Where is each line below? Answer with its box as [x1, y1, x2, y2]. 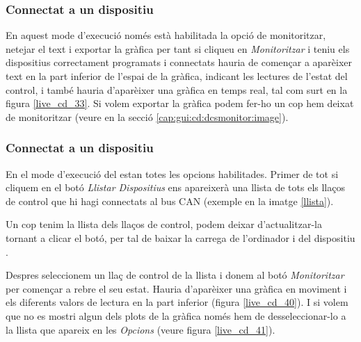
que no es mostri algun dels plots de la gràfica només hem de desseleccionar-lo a [6, 308, 346, 323]
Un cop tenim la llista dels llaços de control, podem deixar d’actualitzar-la [6, 217, 322, 231]
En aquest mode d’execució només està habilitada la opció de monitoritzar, [6, 28, 326, 42]
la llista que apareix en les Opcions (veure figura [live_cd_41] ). [6, 322, 275, 336]
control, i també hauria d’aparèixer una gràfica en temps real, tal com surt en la [6, 82, 348, 97]
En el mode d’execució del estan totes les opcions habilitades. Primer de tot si [6, 166, 339, 181]
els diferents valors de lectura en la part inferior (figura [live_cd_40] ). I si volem [6, 295, 348, 309]
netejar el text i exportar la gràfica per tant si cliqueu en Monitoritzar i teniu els [6, 41, 350, 56]
